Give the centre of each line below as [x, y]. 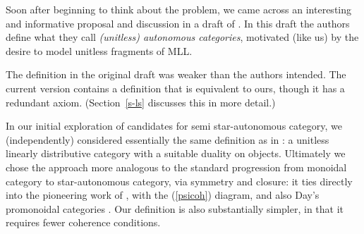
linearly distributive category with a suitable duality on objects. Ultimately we [176, 153]
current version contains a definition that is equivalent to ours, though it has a [175, 88]
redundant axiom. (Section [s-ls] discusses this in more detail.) [141, 102]
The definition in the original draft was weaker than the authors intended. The [176, 74]
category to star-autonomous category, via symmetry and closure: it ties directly [179, 181]
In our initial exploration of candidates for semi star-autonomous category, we [174, 126]
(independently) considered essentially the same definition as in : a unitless [168, 139]
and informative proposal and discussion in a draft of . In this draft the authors [178, 23]
